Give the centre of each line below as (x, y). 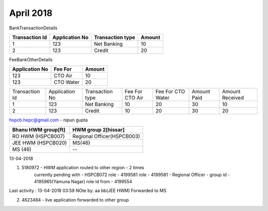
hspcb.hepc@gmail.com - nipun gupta (48, 120)
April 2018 (31, 13)
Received (233, 98)
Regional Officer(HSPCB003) (106, 136)
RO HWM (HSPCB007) (38, 136)
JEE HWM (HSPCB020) (39, 143)
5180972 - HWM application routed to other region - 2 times (83, 168)
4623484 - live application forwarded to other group (75, 200)
